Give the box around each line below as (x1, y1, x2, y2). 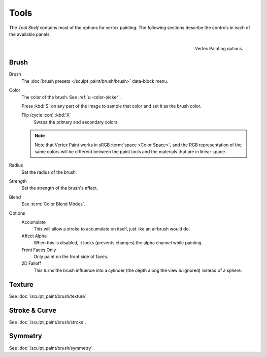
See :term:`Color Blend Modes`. (21, 201, 86, 207)
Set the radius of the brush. (21, 169, 77, 175)
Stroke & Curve (9, 306, 57, 315)
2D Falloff (21, 260, 41, 266)
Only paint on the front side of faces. (33, 254, 108, 260)
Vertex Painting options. (195, 46, 243, 52)
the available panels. (9, 31, 51, 37)
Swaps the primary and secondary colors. (33, 119, 119, 125)
